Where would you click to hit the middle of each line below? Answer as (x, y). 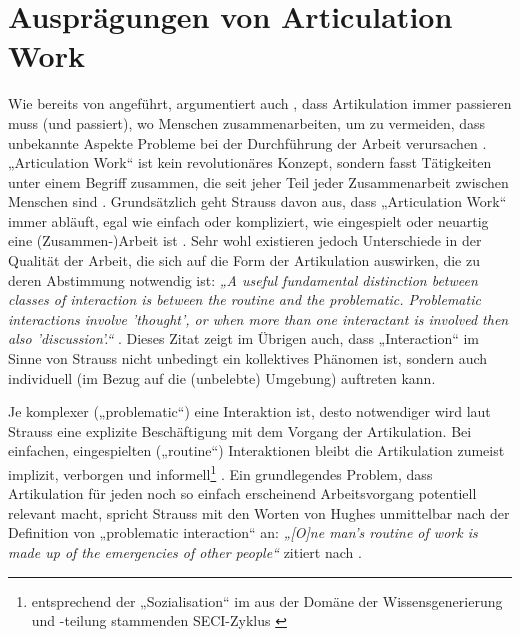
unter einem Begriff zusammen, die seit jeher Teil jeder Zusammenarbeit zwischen (258, 181)
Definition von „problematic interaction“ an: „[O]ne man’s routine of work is (243, 532)
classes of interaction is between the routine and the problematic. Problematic (244, 299)
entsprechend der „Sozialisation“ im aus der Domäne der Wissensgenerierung (267, 600)
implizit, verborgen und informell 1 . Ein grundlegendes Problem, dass (220, 472)
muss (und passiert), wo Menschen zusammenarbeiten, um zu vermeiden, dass (247, 122)
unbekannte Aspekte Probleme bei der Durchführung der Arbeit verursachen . (247, 142)
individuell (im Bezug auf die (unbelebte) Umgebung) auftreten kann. (222, 377)
